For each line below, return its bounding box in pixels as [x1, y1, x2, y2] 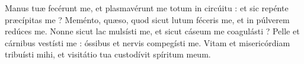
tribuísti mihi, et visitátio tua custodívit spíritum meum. [5, 48, 211, 60]
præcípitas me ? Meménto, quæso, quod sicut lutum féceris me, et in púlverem [5, 13, 290, 25]
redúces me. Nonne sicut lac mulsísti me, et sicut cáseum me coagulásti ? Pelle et [5, 25, 300, 37]
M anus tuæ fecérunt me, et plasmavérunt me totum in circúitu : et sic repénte [5, 2, 289, 14]
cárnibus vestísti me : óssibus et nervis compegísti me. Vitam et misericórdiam [5, 36, 290, 49]
